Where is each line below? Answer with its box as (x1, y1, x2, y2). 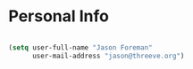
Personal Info (8, 6, 109, 27)
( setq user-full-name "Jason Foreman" (8, 42, 153, 52)
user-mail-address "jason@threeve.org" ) (31, 51, 185, 60)
